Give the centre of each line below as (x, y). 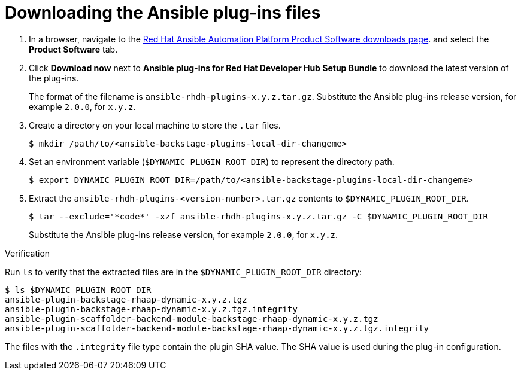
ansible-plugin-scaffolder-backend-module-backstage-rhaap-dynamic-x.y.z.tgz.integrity (217, 328)
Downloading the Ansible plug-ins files (163, 13)
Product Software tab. (73, 49)
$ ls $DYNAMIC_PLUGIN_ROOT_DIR (78, 290)
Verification (28, 253)
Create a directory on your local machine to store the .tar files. (155, 125)
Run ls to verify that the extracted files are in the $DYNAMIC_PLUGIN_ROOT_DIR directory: (184, 272)
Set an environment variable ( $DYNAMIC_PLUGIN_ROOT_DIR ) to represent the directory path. (212, 161)
